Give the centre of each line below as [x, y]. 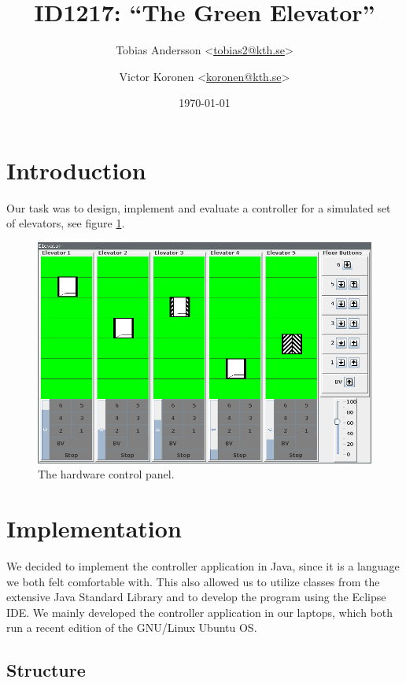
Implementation [94, 528]
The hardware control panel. [106, 474]
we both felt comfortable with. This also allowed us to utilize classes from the [193, 581]
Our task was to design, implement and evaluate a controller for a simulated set [199, 207]
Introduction [76, 170]
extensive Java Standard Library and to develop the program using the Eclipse [196, 597]
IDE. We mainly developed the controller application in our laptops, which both [200, 612]
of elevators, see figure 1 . [66, 223]
